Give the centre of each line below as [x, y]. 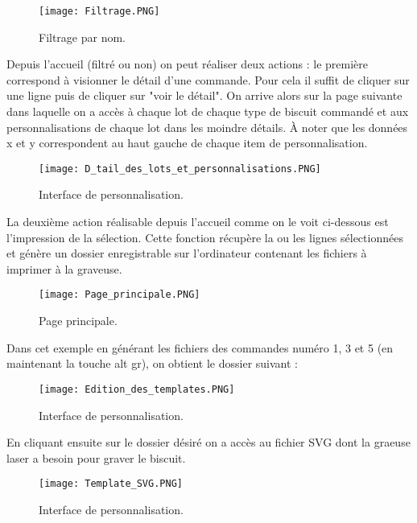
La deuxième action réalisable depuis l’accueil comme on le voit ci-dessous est [198, 222]
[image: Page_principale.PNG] [120, 295]
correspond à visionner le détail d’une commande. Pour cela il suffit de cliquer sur [208, 79]
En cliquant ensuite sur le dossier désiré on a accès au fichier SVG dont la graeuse [208, 442]
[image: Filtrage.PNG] [99, 11]
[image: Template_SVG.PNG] [111, 484]
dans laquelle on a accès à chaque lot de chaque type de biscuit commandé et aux [208, 111]
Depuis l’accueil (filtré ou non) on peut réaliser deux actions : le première [188, 64]
